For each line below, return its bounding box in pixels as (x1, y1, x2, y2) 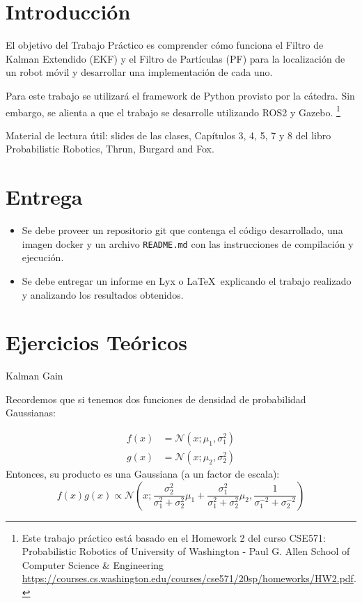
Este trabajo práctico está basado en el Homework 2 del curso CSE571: (22, 530, 326, 545)
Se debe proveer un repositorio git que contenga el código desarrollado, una (22, 223, 343, 237)
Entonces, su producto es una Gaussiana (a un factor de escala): (6, 467, 280, 481)
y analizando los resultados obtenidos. (22, 287, 184, 301)
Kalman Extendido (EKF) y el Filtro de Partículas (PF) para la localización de (6, 51, 345, 65)
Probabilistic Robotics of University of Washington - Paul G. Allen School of (22, 544, 350, 558)
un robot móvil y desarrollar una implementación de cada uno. (6, 65, 273, 79)
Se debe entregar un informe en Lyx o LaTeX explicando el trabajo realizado (22, 273, 352, 288)
